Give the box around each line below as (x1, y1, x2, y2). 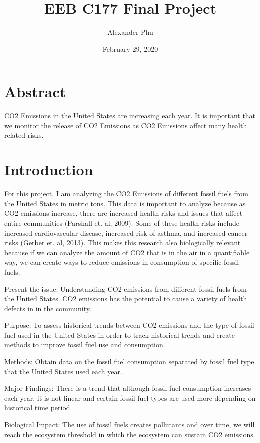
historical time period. (4, 402, 72, 413)
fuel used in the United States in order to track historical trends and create (4, 329, 235, 340)
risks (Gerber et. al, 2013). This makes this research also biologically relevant (4, 237, 241, 248)
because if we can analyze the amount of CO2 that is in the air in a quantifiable (4, 247, 250, 257)
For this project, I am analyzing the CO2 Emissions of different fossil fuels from (4, 188, 248, 199)
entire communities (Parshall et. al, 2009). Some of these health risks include (4, 217, 240, 228)
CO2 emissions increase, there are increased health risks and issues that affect (4, 208, 243, 218)
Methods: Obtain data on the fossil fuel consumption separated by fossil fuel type (4, 356, 254, 367)
